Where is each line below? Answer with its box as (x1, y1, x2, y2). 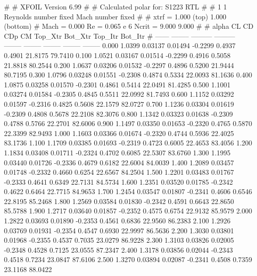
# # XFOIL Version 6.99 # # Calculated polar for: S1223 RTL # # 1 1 (4, 1, 227, 11)
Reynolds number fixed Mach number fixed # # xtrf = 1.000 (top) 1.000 (4, 11, 227, 21)
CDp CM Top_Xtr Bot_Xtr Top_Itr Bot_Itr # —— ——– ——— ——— (4, 30, 235, 41)
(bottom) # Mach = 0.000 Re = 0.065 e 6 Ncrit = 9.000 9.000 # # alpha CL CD (4, 21, 254, 31)
